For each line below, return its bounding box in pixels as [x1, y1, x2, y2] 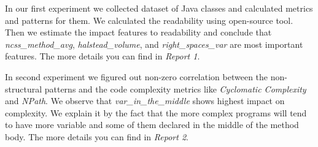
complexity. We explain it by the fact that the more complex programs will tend [5, 106, 307, 119]
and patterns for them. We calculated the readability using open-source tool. [5, 13, 293, 26]
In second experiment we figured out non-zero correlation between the [5, 70, 268, 83]
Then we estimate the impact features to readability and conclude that [5, 26, 272, 39]
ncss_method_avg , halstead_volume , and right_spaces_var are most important [5, 37, 303, 50]
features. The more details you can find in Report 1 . [5, 50, 200, 62]
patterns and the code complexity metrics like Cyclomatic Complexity [44, 82, 306, 95]
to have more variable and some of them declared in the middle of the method [5, 118, 299, 131]
